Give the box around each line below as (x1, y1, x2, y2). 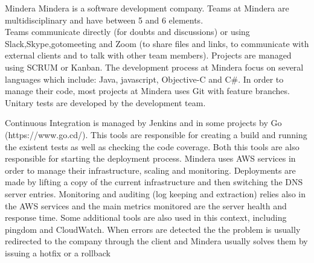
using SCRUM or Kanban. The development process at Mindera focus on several (5, 60, 304, 73)
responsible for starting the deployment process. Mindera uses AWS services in (5, 152, 296, 165)
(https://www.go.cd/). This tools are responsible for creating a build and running (5, 128, 307, 141)
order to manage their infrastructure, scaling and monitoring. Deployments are (5, 163, 296, 176)
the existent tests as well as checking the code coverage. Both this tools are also (5, 140, 300, 153)
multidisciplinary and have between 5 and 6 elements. (5, 13, 203, 26)
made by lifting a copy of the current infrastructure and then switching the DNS (5, 176, 303, 188)
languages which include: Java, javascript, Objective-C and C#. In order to (5, 72, 284, 85)
